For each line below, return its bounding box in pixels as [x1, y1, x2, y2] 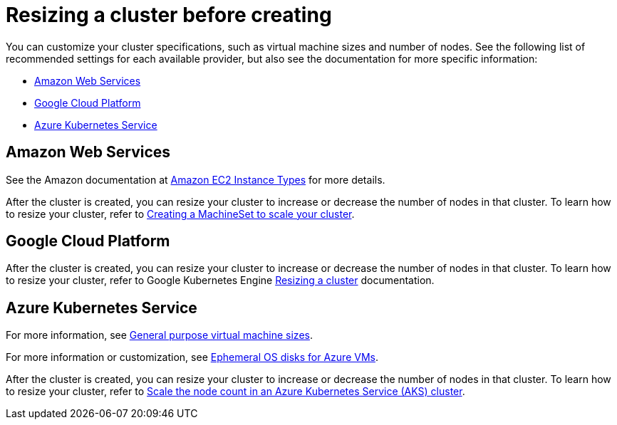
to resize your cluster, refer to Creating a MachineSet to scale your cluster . [6, 207, 355, 220]
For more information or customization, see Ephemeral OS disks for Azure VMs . [6, 351, 378, 364]
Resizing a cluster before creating [6, 3, 332, 27]
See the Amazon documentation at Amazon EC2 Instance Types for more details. [6, 173, 385, 186]
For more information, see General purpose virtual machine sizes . [6, 329, 313, 342]
